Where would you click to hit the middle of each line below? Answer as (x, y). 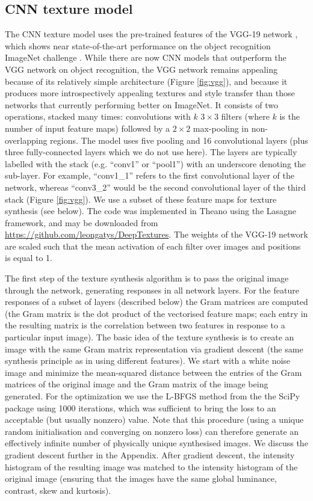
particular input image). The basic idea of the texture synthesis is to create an (150, 337)
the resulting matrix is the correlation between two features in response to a (145, 325)
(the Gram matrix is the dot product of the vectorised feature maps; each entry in (156, 313)
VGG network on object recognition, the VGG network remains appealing (141, 69)
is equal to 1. (29, 258)
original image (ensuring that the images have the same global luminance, (141, 478)
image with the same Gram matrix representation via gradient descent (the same (154, 349)
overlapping (26, 140)
